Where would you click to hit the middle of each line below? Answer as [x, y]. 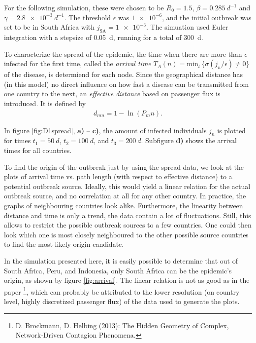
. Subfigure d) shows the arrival [189, 140]
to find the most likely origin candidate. [64, 244]
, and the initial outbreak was [207, 17]
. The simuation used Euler [187, 27]
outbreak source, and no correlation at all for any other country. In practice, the [125, 196]
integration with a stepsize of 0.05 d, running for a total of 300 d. [104, 37]
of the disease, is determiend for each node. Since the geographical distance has [124, 74]
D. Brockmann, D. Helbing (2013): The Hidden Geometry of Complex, [122, 325]
